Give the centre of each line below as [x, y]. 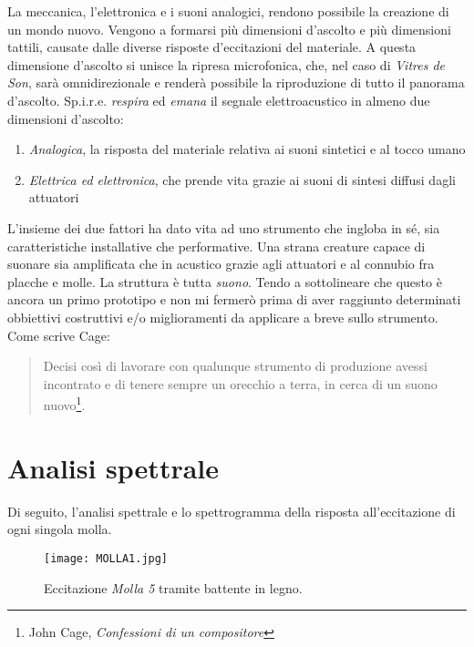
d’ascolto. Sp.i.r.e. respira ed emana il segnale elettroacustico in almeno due [219, 100]
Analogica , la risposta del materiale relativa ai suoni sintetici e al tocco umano [247, 149]
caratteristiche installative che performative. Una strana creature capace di [216, 246]
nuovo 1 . [64, 403]
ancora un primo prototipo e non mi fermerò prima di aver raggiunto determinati [234, 299]
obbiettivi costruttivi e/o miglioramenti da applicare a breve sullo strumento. [223, 317]
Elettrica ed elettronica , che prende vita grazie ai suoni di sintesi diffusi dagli [242, 179]
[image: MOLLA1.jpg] [106, 558]
